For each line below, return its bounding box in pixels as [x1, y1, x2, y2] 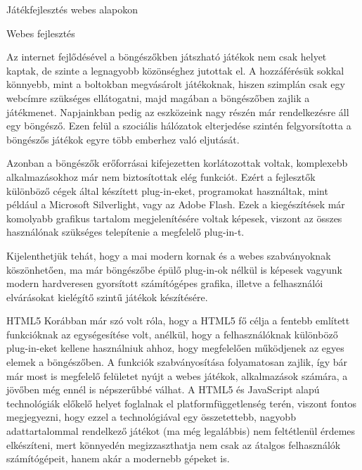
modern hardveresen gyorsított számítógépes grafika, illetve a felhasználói [6, 276, 323, 291]
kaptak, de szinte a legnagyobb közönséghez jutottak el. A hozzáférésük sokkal [6, 63, 344, 77]
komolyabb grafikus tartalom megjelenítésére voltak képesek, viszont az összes [6, 210, 342, 225]
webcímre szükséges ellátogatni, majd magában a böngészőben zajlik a [6, 90, 310, 105]
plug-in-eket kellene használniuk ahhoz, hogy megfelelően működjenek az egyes [6, 341, 344, 355]
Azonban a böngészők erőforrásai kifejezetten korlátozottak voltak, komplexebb [6, 155, 348, 170]
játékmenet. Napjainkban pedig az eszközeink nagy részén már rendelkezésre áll [6, 104, 349, 119]
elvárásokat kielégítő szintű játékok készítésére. [6, 289, 208, 304]
